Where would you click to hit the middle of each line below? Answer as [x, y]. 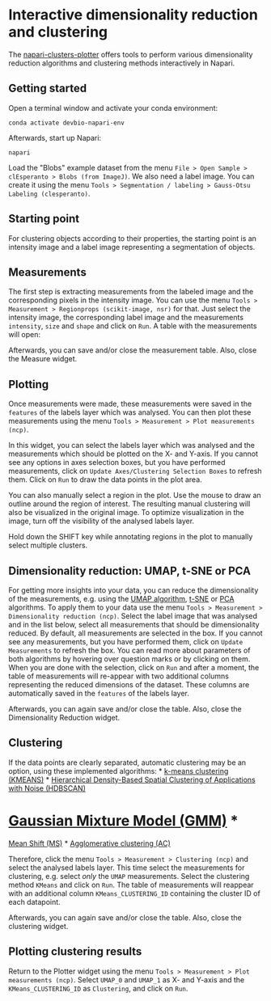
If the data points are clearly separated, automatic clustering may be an [127, 762]
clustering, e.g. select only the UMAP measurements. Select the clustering [129, 876]
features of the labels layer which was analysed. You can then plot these [130, 412]
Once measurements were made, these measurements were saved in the [130, 404]
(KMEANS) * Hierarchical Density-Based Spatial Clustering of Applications [132, 779]
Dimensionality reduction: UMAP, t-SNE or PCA [129, 570]
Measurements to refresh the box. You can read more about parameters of [129, 650]
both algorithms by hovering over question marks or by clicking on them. [129, 659]
